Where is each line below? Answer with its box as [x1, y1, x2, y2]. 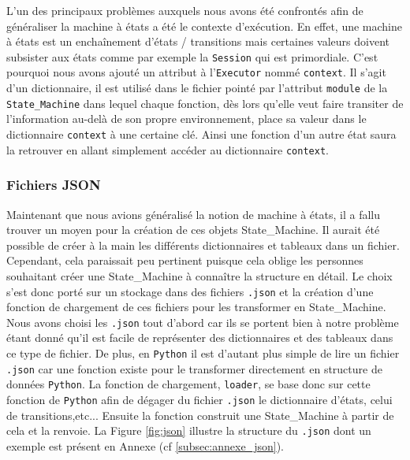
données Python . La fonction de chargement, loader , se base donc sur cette [6, 376, 371, 392]
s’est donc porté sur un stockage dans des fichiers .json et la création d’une [6, 283, 374, 299]
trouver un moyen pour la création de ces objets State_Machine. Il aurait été [6, 221, 380, 238]
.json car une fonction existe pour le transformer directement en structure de [6, 360, 382, 377]
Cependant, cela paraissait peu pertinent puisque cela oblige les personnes [6, 252, 363, 269]
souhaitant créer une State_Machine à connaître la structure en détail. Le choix [6, 267, 393, 284]
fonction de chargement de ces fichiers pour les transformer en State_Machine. [6, 299, 386, 315]
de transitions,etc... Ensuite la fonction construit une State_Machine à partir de [6, 406, 394, 423]
